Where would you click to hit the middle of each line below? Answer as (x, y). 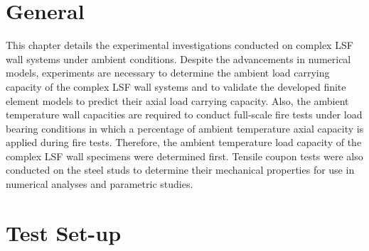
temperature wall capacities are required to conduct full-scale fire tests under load (184, 115)
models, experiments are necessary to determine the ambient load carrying (168, 73)
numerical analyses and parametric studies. (100, 184)
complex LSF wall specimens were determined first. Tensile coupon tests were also (184, 156)
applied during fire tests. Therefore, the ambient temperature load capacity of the (184, 142)
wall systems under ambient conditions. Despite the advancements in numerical (178, 58)
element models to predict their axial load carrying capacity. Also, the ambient (177, 100)
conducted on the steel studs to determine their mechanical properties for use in (180, 170)
